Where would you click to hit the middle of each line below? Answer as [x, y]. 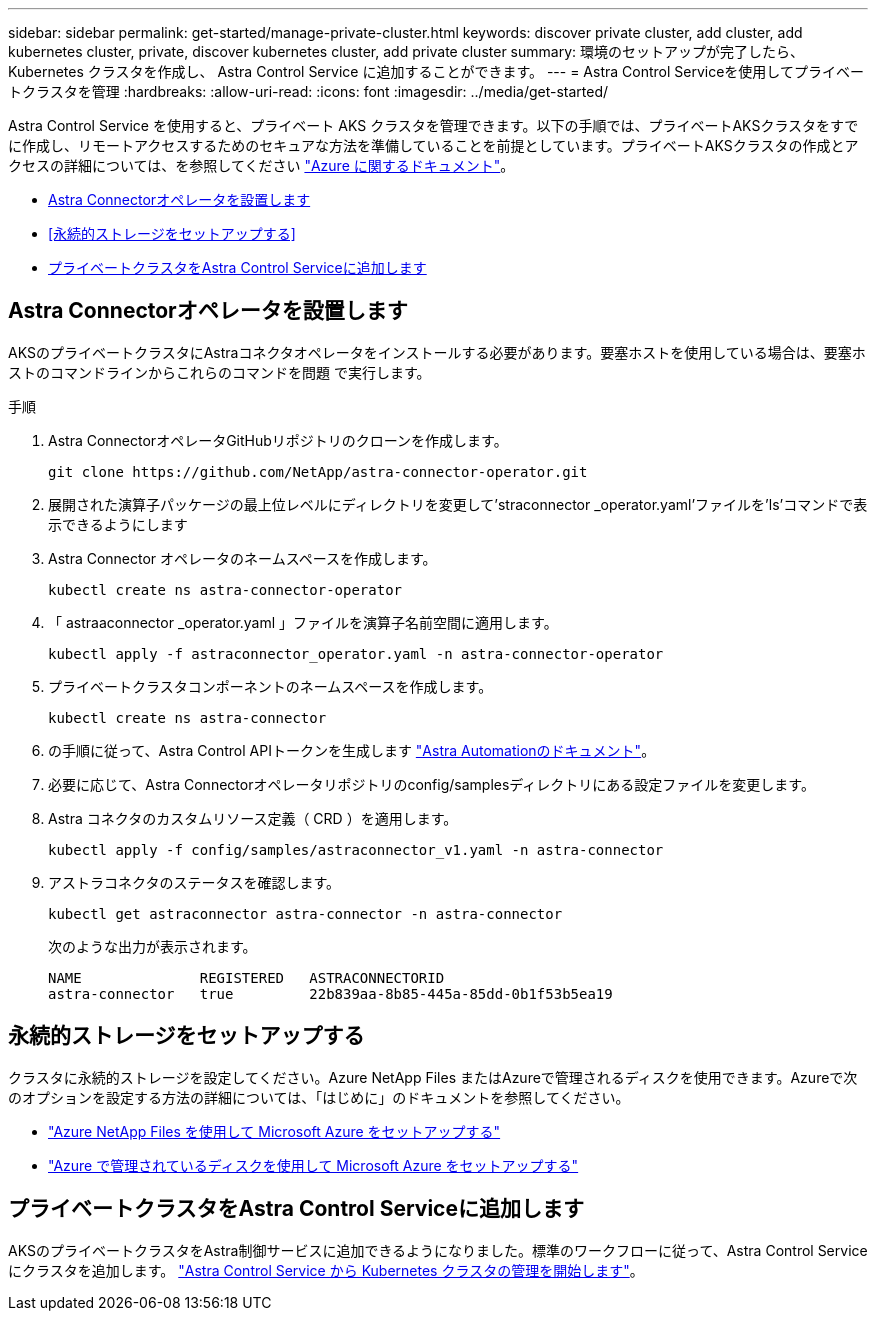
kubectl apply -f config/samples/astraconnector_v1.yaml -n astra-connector [356, 849]
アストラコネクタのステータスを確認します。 [194, 882]
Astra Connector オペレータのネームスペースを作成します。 [242, 558]
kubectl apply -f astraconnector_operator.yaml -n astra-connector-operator [356, 653]
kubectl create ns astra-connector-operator [225, 589]
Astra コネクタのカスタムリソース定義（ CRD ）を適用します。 [253, 818]
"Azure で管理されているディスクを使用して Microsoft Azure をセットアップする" [313, 1165]
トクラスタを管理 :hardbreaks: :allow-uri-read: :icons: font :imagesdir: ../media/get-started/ [308, 91]
